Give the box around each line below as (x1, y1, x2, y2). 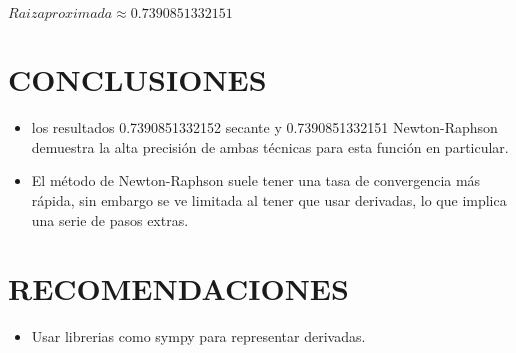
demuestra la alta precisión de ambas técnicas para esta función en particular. (31, 136, 509, 157)
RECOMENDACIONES (8, 268, 349, 309)
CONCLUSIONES (8, 59, 267, 100)
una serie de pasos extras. (31, 209, 189, 230)
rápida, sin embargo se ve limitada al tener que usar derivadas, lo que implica (31, 189, 507, 210)
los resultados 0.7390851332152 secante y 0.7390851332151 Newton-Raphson (31, 117, 498, 138)
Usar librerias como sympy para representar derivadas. (31, 326, 366, 347)
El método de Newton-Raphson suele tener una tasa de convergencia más (31, 170, 481, 191)
